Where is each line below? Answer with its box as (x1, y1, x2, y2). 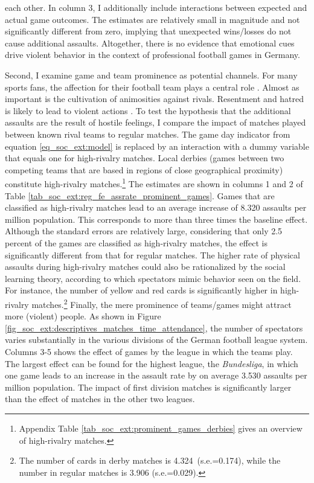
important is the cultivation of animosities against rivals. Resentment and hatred (5, 92, 304, 105)
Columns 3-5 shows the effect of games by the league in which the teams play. (5, 345, 293, 357)
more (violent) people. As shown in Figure (5, 310, 161, 322)
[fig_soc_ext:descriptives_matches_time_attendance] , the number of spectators (5, 321, 303, 334)
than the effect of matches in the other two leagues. (5, 392, 195, 405)
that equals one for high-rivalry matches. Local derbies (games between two (5, 152, 284, 164)
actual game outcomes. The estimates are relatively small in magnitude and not (5, 13, 300, 25)
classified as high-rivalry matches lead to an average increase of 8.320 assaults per (5, 201, 307, 214)
